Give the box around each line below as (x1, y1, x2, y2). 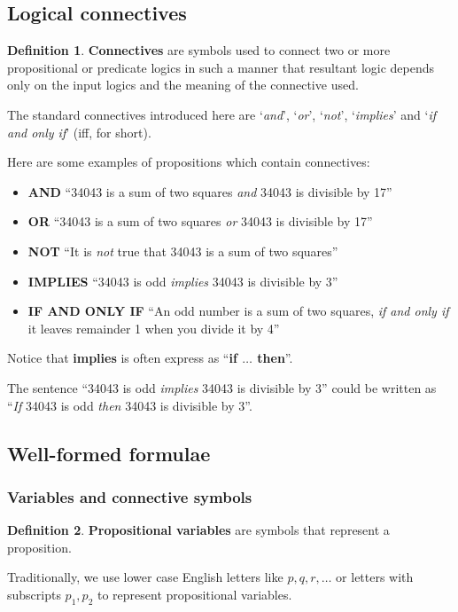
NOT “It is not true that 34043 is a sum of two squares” (27, 241, 338, 260)
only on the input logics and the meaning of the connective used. (7, 75, 359, 94)
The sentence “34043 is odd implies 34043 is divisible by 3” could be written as (7, 378, 437, 396)
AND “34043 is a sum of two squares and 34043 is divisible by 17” (27, 182, 392, 200)
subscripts (7, 585, 61, 603)
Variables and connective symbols (7, 485, 252, 507)
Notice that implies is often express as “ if (7, 349, 237, 367)
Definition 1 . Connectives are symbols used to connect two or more (7, 41, 391, 59)
